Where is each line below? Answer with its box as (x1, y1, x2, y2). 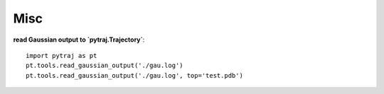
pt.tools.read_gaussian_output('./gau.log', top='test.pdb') (26, 71, 243, 79)
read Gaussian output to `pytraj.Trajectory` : (13, 35, 145, 44)
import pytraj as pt (26, 52, 97, 59)
